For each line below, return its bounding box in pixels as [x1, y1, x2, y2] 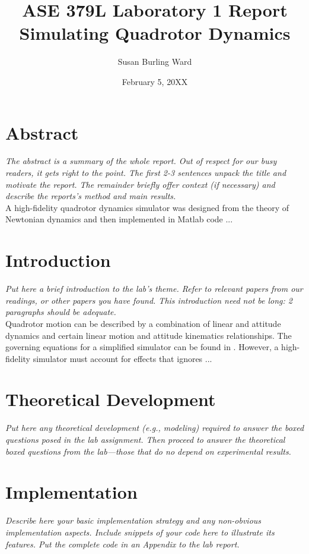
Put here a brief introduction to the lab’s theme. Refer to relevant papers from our [5, 282, 303, 295]
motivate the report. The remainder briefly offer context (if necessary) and [5, 178, 275, 190]
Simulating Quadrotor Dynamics [19, 21, 291, 45]
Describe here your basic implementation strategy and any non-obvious [5, 514, 262, 527]
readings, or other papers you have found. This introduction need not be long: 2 [5, 294, 292, 306]
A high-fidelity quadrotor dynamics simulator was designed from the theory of [5, 201, 289, 213]
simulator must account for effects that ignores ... [33, 352, 212, 364]
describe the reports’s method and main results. [5, 190, 176, 202]
